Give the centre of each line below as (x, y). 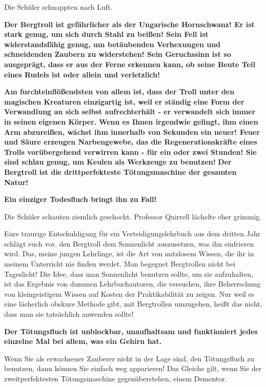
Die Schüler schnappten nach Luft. (58, 7)
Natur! (16, 182)
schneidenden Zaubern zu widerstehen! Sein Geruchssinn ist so (118, 54)
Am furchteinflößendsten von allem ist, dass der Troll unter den (119, 91)
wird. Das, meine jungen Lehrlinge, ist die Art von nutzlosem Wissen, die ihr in (129, 253)
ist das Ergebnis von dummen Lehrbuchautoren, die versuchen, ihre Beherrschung (132, 284)
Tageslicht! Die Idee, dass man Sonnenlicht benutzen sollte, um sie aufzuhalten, (129, 273)
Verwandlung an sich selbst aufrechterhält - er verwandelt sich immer (130, 111)
